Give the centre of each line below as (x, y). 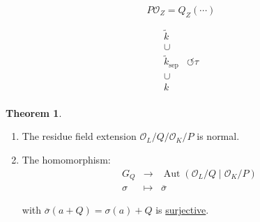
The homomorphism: (66, 160)
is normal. (218, 136)
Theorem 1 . (34, 112)
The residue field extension (79, 136)
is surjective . (182, 210)
